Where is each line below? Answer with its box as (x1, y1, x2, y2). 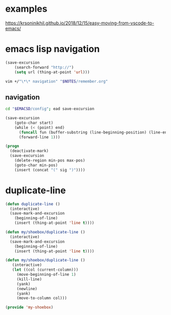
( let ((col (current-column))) (12, 267, 79, 273)
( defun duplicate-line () (5, 201, 60, 206)
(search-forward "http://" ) (14, 65, 74, 70)
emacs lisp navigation (5, 43, 100, 55)
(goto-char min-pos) (14, 163, 58, 168)
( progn (5, 144, 19, 149)
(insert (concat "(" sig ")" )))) (14, 167, 85, 172)
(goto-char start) (14, 120, 53, 125)
